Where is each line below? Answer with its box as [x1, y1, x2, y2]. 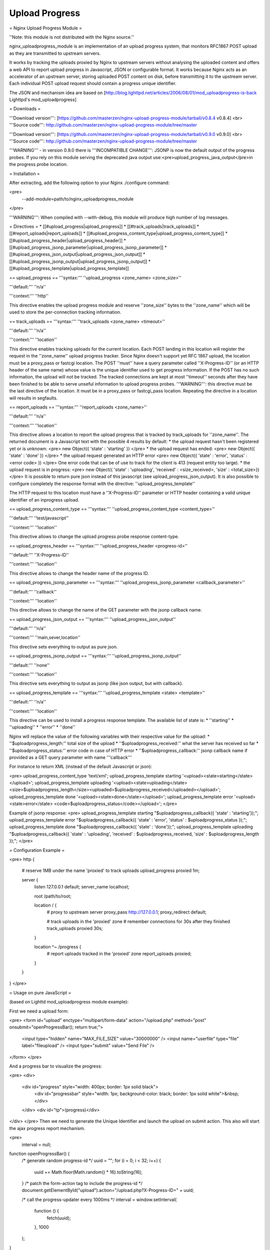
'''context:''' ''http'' [9, 293, 48, 299]
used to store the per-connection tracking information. [9, 309, 121, 315]
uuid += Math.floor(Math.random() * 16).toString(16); [34, 1169, 142, 1175]
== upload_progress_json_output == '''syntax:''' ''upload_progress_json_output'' [9, 616, 176, 622]
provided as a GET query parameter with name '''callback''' [9, 754, 132, 760]
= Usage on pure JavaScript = [9, 989, 71, 995]
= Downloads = [9, 105, 41, 112]
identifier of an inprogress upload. [9, 496, 79, 502]
